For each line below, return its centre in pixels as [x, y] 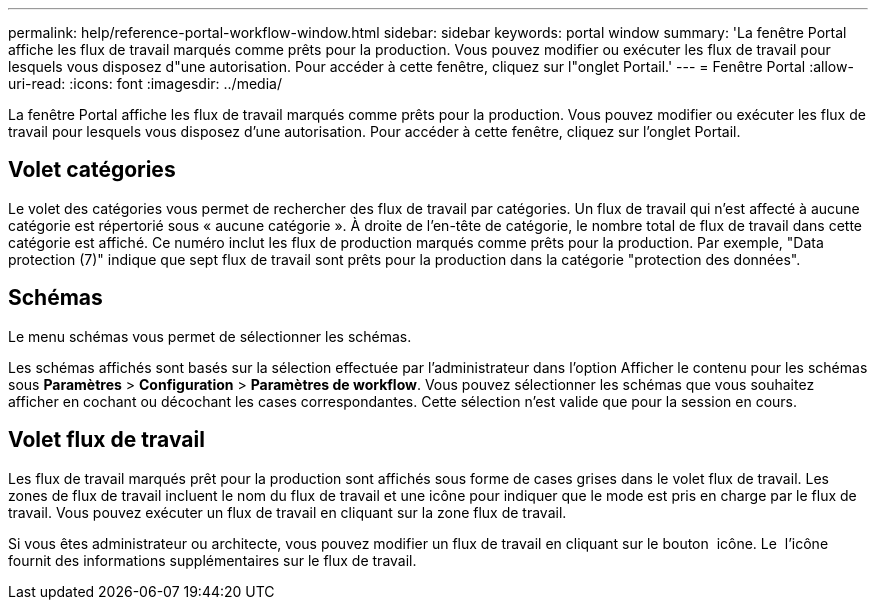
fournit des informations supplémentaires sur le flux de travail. [212, 560]
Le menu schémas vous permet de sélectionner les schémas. [210, 336]
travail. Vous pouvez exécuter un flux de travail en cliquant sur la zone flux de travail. [287, 512]
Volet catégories [92, 170]
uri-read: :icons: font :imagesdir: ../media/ [145, 83]
